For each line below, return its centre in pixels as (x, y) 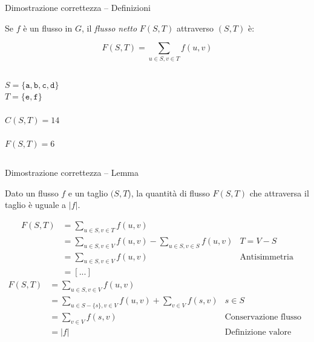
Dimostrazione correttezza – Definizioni (78, 7)
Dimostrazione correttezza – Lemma (72, 173)
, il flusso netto (109, 28)
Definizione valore (258, 332)
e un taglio (88, 193)
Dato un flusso (32, 193)
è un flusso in (48, 28)
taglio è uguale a (36, 205)
